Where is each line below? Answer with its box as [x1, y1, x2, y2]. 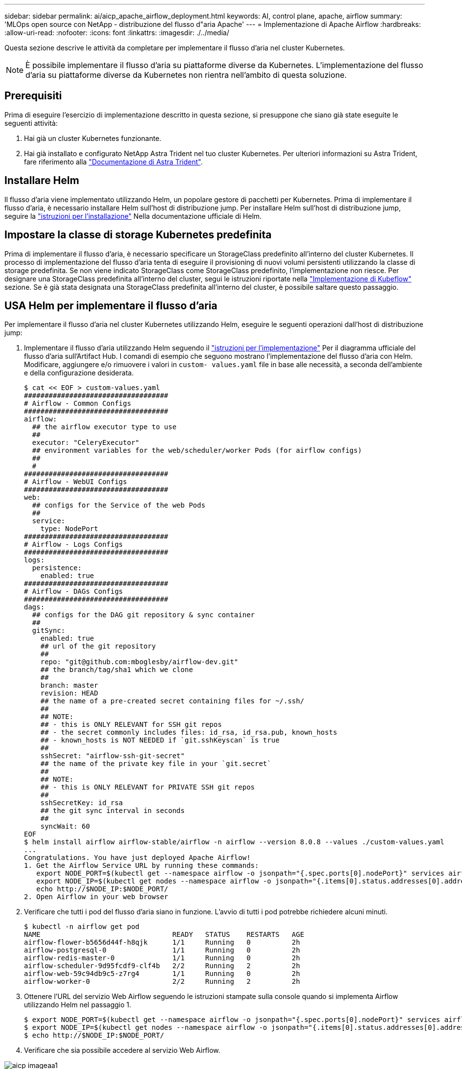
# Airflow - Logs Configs [24, 540, 123, 549]
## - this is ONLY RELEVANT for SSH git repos [40, 720, 222, 729]
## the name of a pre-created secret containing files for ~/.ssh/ [40, 697, 305, 705]
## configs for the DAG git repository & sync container [32, 611, 255, 619]
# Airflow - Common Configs [24, 399, 132, 408]
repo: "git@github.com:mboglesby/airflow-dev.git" [40, 658, 239, 666]
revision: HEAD [40, 689, 98, 697]
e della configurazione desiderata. [24, 369, 134, 377]
